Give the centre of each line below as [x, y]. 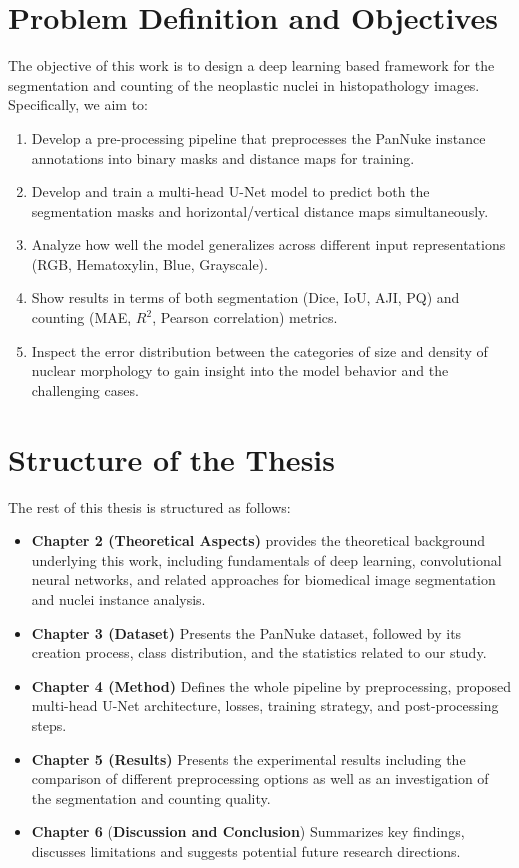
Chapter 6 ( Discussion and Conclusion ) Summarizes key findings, [248, 831]
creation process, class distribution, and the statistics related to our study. [259, 652]
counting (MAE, [81, 317]
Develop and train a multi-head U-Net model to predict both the [230, 191]
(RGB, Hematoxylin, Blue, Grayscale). [149, 263]
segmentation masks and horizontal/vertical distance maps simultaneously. [260, 210]
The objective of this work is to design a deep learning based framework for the [251, 65]
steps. [49, 724]
